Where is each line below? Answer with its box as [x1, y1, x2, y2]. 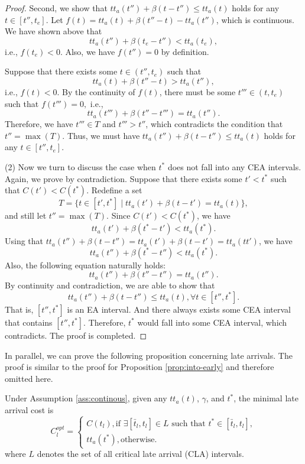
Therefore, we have [5, 118, 73, 130]
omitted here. [5, 372, 53, 384]
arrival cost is [5, 403, 54, 416]
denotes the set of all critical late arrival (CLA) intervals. [37, 447, 244, 460]
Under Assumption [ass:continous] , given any [5, 392, 167, 404]
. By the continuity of [57, 85, 135, 98]
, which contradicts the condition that [145, 118, 283, 130]
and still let [5, 209, 47, 222]
